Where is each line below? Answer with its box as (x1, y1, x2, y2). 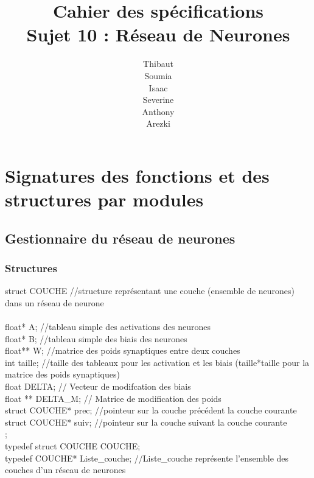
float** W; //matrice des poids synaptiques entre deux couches (5, 344, 240, 357)
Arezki (146, 117, 170, 130)
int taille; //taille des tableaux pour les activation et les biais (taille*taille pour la (5, 356, 310, 368)
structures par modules (5, 187, 204, 212)
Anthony (142, 105, 175, 118)
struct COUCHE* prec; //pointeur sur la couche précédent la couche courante (5, 404, 297, 416)
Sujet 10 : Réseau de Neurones (26, 22, 290, 47)
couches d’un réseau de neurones (5, 463, 126, 476)
